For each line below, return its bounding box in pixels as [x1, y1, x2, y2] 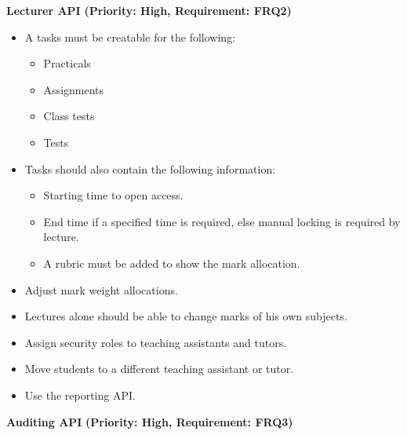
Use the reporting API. [24, 386, 136, 403]
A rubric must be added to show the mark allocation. [43, 254, 300, 271]
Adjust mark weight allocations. [24, 281, 178, 298]
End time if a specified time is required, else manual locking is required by [43, 213, 401, 229]
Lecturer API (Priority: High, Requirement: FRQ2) [6, 2, 292, 18]
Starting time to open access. [43, 187, 184, 203]
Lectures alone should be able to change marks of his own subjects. [24, 308, 347, 324]
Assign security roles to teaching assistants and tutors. [24, 334, 287, 350]
